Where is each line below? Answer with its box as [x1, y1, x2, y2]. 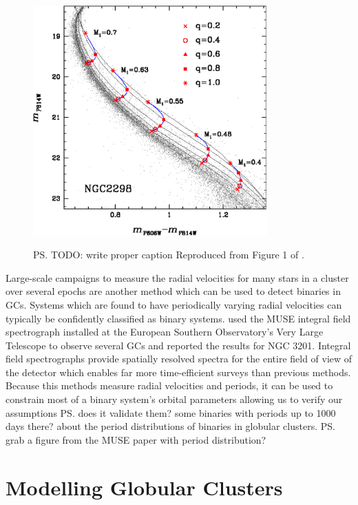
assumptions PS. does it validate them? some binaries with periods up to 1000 [6, 405, 336, 420]
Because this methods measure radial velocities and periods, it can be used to [6, 378, 333, 393]
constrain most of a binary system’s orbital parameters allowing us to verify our [6, 392, 343, 406]
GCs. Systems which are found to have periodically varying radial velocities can [6, 297, 342, 311]
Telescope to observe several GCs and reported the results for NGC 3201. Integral [6, 338, 351, 352]
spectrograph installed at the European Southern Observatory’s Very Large [6, 324, 324, 339]
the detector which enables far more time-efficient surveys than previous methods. [6, 364, 351, 379]
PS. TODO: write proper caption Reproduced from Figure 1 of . [33, 247, 304, 262]
